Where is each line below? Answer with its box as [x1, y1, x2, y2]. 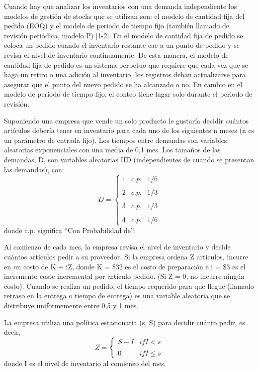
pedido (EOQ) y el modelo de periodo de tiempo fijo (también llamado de [4, 20, 229, 31]
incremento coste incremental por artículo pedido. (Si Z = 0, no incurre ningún [4, 271, 245, 281]
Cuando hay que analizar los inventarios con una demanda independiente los [4, 1, 237, 11]
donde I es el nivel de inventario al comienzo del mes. [4, 358, 166, 368]
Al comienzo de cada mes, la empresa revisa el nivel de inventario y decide [4, 242, 231, 252]
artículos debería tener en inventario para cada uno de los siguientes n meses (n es [4, 125, 255, 135]
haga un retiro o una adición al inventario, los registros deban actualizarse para [4, 69, 246, 80]
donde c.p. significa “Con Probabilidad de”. [4, 225, 135, 235]
